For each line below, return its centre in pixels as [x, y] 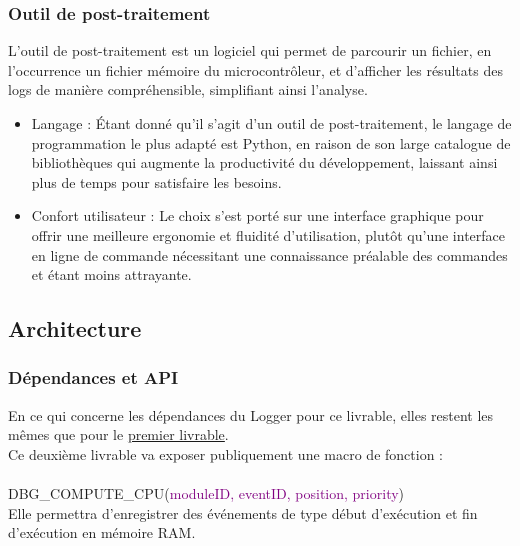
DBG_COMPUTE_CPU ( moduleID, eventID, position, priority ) [206, 493]
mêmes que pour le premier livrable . [118, 434]
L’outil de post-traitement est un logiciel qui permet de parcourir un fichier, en [250, 50]
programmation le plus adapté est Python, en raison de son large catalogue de [271, 142]
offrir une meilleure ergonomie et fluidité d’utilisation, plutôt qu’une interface [268, 234]
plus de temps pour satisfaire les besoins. [156, 181]
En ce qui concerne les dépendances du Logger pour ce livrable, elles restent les [251, 414]
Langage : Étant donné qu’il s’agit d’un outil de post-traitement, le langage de [271, 123]
